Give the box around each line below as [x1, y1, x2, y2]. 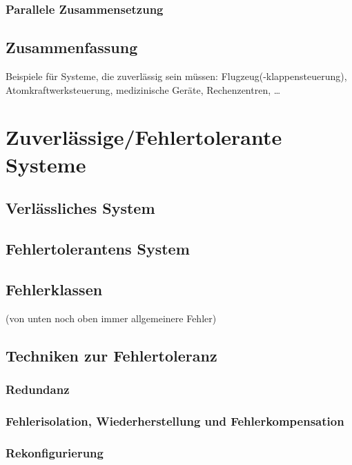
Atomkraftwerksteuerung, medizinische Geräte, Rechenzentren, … [6, 82, 281, 97]
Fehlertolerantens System [6, 237, 190, 259]
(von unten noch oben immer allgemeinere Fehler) [6, 310, 217, 325]
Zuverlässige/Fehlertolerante [6, 123, 282, 151]
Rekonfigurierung [6, 444, 104, 461]
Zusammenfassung [6, 37, 138, 58]
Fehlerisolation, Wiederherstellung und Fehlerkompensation [6, 412, 344, 429]
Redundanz [6, 380, 70, 397]
